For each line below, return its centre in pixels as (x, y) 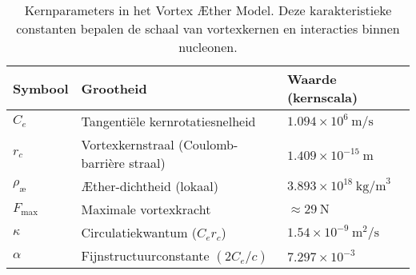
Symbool (41, 88)
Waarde (312, 79)
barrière (103, 163)
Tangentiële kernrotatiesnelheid (168, 121)
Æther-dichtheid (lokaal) (150, 186)
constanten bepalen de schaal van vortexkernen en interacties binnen (208, 28)
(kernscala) (322, 97)
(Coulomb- (208, 144)
